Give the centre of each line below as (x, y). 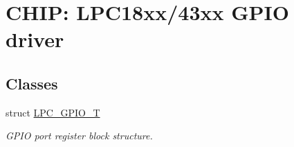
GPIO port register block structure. (79, 136)
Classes (32, 83)
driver (35, 39)
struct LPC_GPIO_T (53, 112)
